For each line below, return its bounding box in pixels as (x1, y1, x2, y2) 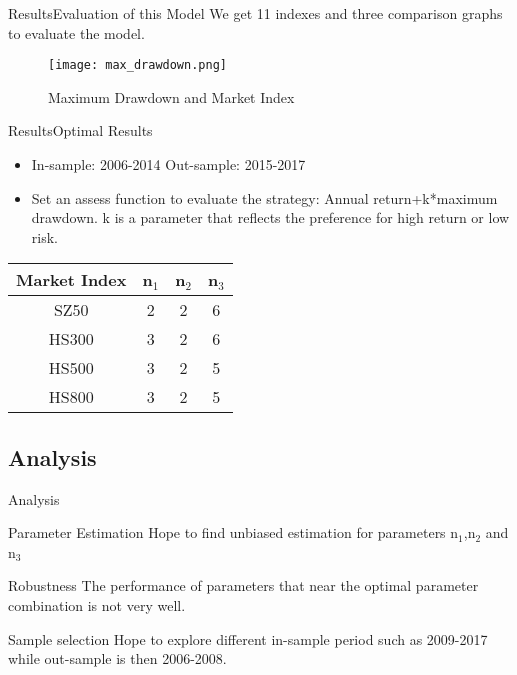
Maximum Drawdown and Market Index (48, 86, 295, 107)
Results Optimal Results (8, 120, 153, 141)
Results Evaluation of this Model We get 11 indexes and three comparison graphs (8, 3, 503, 23)
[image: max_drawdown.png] (48, 58, 227, 73)
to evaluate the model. (8, 22, 145, 43)
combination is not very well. (8, 594, 186, 615)
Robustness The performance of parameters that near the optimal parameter (8, 575, 479, 596)
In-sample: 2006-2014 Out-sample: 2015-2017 (31, 154, 306, 175)
